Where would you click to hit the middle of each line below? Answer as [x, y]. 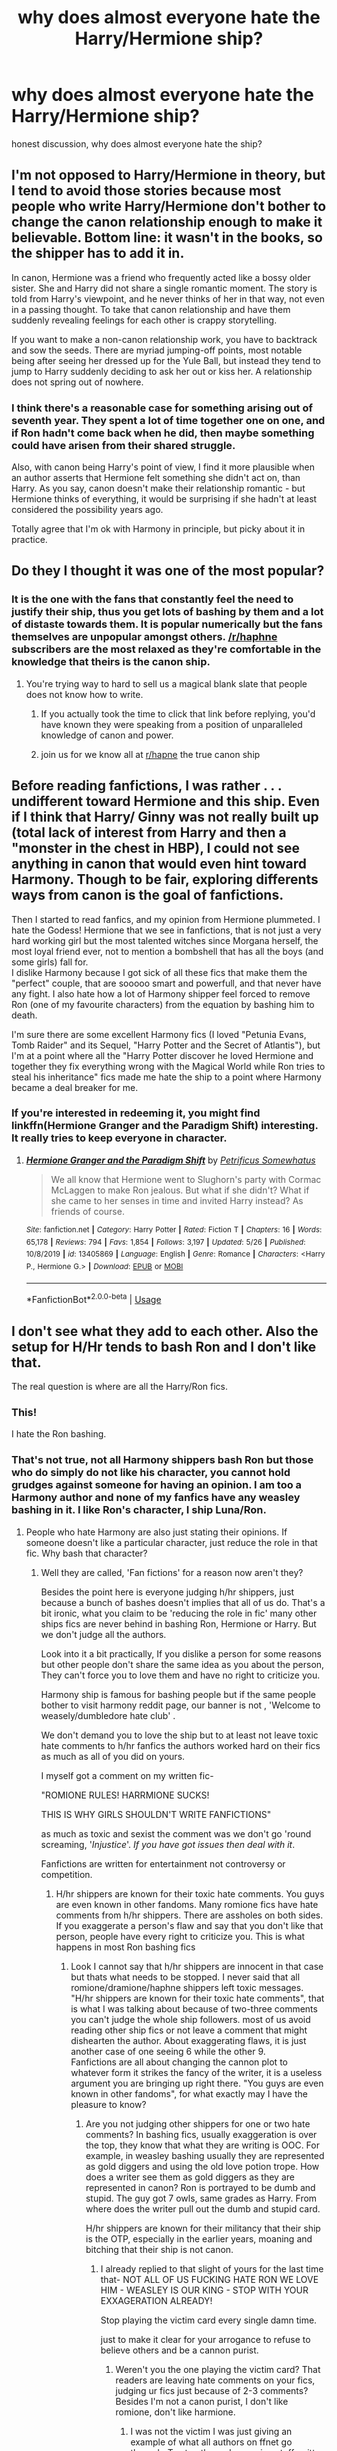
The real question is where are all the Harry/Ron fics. [119, 1386]
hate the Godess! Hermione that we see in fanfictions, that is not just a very [166, 930]
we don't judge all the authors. [103, 1634]
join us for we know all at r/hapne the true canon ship [150, 754]
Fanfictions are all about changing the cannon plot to [179, 2062]
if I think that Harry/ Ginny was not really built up [165, 817]
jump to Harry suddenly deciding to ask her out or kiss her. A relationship [162, 371]
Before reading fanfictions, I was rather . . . [147, 786]
